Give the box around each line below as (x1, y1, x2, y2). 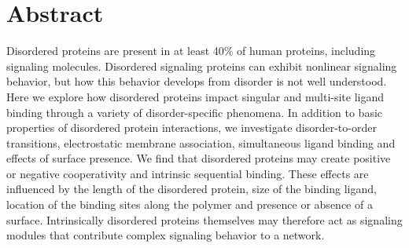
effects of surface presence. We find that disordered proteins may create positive (6, 150, 391, 166)
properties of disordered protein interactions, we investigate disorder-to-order (6, 119, 377, 136)
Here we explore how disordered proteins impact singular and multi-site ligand (6, 88, 385, 104)
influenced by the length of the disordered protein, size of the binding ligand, (6, 181, 377, 197)
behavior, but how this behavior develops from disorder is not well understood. (6, 73, 387, 89)
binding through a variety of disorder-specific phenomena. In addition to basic (6, 104, 383, 120)
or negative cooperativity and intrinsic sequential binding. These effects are (6, 165, 369, 181)
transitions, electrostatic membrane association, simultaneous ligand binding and (6, 134, 396, 151)
